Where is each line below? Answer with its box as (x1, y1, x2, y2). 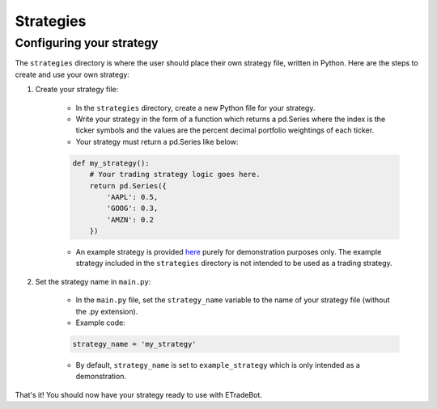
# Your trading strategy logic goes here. (89, 170, 261, 179)
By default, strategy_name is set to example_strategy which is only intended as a (75, 360, 360, 369)
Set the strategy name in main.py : (35, 276, 151, 286)
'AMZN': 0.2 (106, 215, 154, 224)
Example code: (75, 318, 125, 327)
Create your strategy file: (35, 85, 119, 95)
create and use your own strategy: (15, 70, 129, 79)
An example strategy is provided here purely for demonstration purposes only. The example (75, 247, 382, 257)
